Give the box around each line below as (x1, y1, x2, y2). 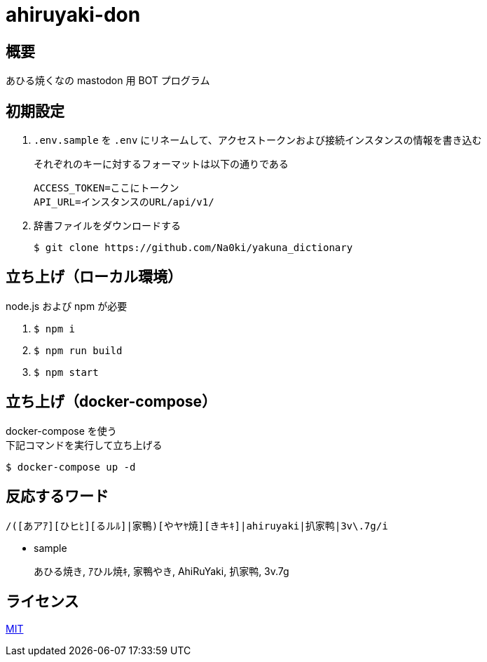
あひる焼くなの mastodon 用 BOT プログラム (6, 74, 210, 87)
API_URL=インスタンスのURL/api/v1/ (34, 196, 214, 208)
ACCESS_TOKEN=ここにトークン (34, 182, 179, 194)
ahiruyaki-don (6, 3, 141, 27)
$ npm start (34, 366, 99, 378)
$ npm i (34, 323, 76, 335)
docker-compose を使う (6, 424, 117, 437)
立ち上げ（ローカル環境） (6, 268, 182, 286)
